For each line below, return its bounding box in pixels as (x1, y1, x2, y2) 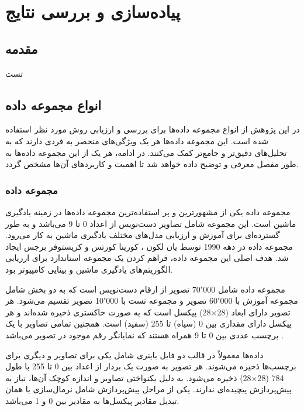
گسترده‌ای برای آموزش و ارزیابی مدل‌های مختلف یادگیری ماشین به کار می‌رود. (5, 229, 280, 241)
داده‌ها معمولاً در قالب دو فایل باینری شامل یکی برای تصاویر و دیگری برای (5, 348, 264, 361)
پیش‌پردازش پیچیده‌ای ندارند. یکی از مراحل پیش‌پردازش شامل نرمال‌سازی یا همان (5, 383, 292, 395)
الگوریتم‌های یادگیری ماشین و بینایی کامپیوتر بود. (5, 263, 173, 275)
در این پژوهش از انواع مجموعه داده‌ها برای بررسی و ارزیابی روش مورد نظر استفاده (5, 123, 300, 135)
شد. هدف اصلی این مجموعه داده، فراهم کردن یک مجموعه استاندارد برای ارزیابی (5, 252, 289, 264)
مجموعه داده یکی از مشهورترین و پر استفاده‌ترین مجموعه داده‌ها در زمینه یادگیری (5, 205, 291, 218)
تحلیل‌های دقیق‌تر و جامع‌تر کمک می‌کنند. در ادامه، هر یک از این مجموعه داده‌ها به (5, 146, 287, 158)
